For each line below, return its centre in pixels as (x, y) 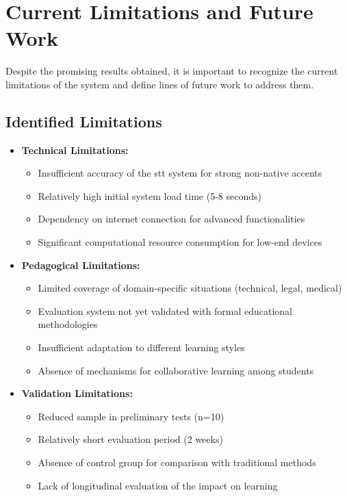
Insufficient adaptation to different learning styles (141, 347)
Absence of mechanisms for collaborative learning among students (176, 370)
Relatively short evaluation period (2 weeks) (130, 439)
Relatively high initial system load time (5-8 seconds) (150, 195)
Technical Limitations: (75, 150)
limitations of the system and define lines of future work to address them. (160, 84)
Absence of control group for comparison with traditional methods (177, 462)
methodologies (68, 324)
